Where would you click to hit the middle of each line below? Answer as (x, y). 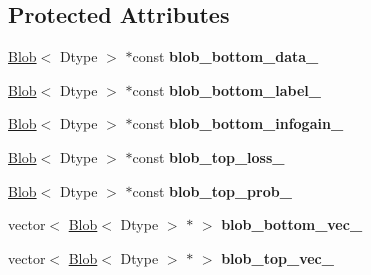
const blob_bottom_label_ (226, 89)
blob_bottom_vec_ (292, 224)
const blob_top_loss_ (208, 156)
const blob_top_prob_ (212, 190)
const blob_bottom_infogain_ (238, 123)
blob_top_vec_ (277, 257)
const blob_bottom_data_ (225, 56)
